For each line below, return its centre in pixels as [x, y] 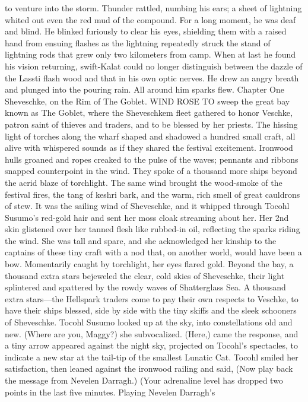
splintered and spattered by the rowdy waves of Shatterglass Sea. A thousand [145, 287]
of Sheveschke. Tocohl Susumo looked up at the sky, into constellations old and [149, 322]
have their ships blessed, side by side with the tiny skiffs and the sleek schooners [151, 310]
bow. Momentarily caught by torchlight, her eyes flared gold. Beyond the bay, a [149, 264]
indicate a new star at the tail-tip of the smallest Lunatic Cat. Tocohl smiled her [152, 357]
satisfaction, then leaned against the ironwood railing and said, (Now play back [149, 368]
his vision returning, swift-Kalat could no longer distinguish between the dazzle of [154, 66]
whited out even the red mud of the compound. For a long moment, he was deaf [150, 19]
